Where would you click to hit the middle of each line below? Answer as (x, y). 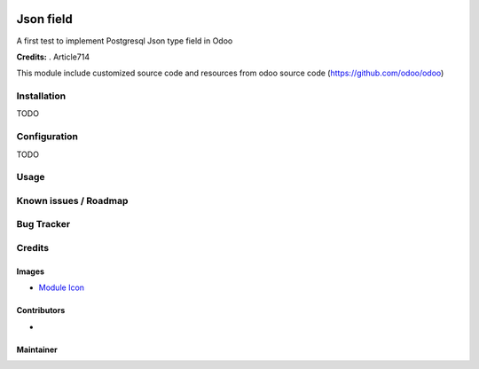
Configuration (47, 137)
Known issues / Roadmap (72, 200)
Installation (41, 96)
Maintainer (37, 349)
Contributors (41, 310)
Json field (44, 19)
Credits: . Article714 (53, 57)
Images (30, 271)
